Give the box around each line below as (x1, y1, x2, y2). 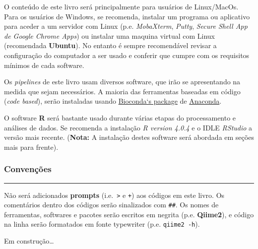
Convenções (4, 163, 52, 175)
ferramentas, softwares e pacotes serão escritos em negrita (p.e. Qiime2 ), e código (4, 209, 254, 219)
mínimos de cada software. (4, 60, 84, 70)
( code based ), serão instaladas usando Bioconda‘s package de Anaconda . (4, 96, 222, 106)
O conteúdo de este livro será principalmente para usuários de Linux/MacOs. (4, 1, 239, 11)
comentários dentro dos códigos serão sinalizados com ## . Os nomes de (4, 199, 219, 210)
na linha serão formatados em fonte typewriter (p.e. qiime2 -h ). (4, 219, 200, 229)
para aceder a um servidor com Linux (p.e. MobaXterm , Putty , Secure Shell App (4, 21, 248, 31)
